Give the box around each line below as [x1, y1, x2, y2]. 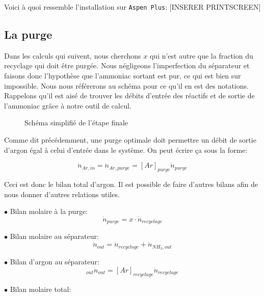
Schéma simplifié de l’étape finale [24, 117, 128, 128]
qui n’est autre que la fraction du [149, 50, 253, 61]
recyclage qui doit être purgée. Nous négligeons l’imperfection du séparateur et [4, 60, 250, 71]
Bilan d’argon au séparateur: [10, 256, 99, 267]
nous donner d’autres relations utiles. [4, 189, 120, 199]
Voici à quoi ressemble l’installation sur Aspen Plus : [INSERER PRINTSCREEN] [4, 2, 261, 12]
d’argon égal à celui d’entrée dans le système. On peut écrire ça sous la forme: [4, 144, 248, 155]
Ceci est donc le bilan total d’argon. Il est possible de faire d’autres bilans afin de [4, 179, 258, 189]
